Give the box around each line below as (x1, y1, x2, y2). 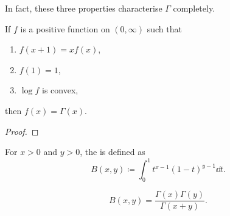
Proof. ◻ (5, 124, 39, 137)
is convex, (41, 84, 78, 96)
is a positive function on (20, 22, 110, 35)
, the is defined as (80, 145, 145, 158)
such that (147, 22, 182, 35)
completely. (173, 2, 215, 14)
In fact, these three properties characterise (5, 2, 162, 14)
